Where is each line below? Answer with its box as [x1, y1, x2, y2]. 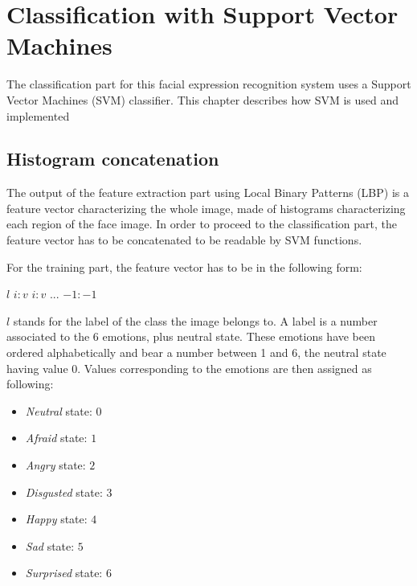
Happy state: [25, 510, 88, 527]
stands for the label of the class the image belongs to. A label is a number [13, 312, 378, 329]
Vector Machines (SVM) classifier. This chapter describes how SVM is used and [6, 91, 399, 108]
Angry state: [25, 457, 86, 473]
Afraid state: [25, 429, 88, 446]
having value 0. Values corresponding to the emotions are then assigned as [6, 359, 372, 376]
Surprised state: [25, 564, 103, 581]
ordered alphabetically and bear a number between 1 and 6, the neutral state [6, 344, 386, 361]
